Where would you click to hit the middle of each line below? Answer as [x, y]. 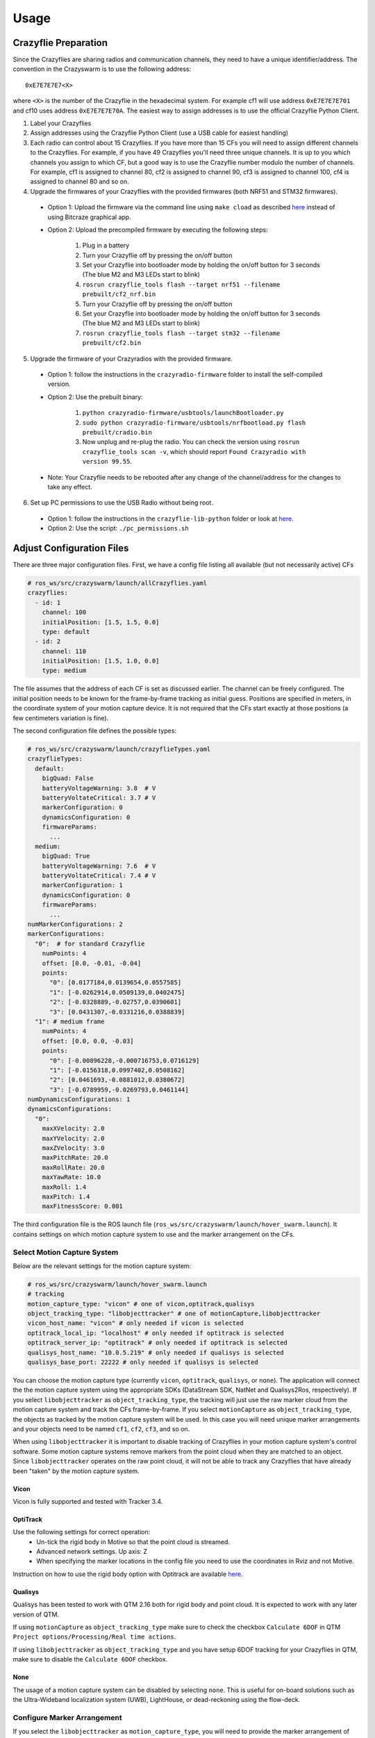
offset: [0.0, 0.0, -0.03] [88, 1041]
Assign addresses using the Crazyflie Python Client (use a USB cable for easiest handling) [159, 133]
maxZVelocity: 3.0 [73, 1148]
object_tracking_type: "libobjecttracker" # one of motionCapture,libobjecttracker [174, 1314]
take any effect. [70, 487]
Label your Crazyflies [61, 123]
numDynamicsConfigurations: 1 [79, 1099]
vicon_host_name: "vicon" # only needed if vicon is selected [135, 1323]
